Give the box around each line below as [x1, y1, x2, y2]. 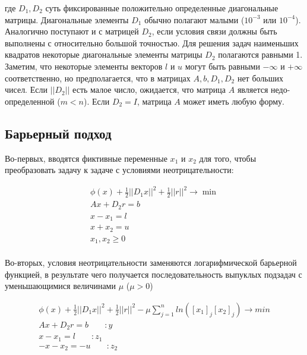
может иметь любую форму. [183, 95, 285, 107]
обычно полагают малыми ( [144, 13, 245, 26]
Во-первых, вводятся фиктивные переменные [5, 152, 167, 164]
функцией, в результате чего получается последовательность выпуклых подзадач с [5, 268, 302, 280]
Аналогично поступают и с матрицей [5, 25, 139, 37]
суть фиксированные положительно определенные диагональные [45, 2, 278, 14]
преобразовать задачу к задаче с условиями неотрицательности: [5, 164, 234, 176]
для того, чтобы [199, 152, 257, 164]
